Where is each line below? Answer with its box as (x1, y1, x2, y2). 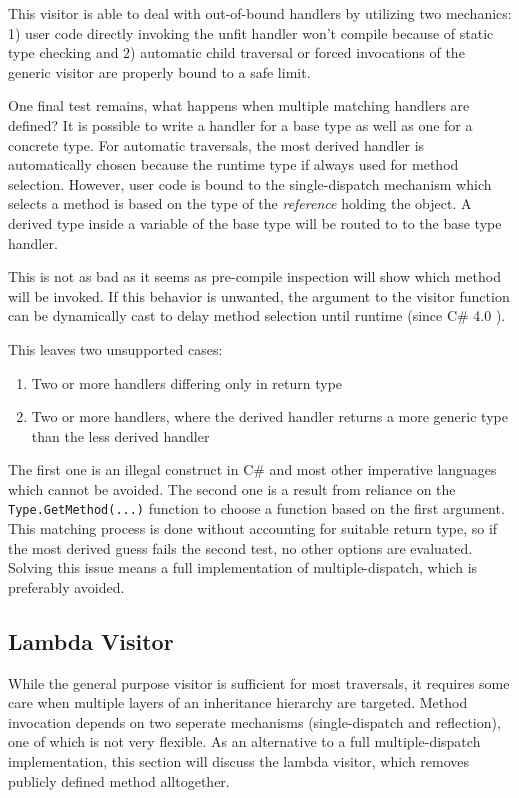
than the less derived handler (31, 425, 210, 446)
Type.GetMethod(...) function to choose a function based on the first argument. (8, 498, 505, 519)
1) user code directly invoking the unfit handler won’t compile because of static (8, 22, 494, 43)
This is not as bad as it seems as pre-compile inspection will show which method (8, 266, 501, 287)
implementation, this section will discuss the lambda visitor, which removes (8, 751, 470, 772)
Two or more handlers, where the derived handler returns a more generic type (31, 406, 508, 427)
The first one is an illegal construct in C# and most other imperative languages (8, 459, 497, 480)
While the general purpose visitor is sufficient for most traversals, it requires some (8, 672, 510, 693)
